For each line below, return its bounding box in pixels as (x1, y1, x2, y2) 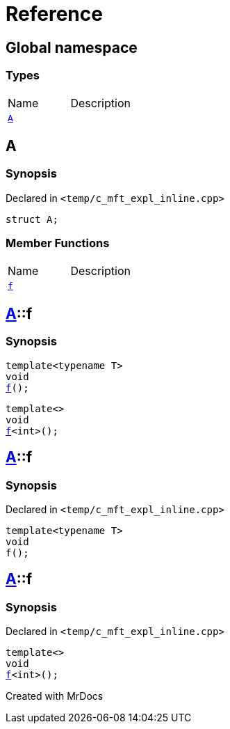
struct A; (6, 213, 58, 225)
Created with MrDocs (6, 690, 104, 703)
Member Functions (6, 236, 110, 251)
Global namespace (6, 38, 138, 56)
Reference (6, 2, 103, 26)
